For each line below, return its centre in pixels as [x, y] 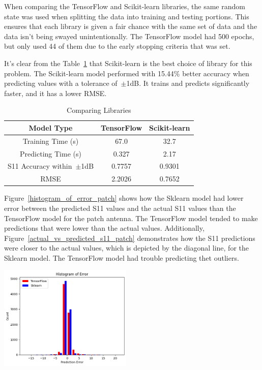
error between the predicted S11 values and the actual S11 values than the [120, 208]
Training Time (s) [51, 141]
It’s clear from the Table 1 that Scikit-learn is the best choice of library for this [128, 63]
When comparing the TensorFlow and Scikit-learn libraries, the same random [125, 6]
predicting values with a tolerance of [61, 83]
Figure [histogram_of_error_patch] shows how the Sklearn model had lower [124, 198]
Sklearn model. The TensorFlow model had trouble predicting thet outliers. [122, 257]
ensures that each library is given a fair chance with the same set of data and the [131, 26]
